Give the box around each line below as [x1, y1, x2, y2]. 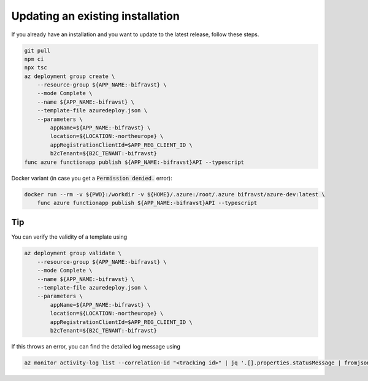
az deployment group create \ [24, 72, 115, 80]
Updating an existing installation [11, 9, 180, 23]
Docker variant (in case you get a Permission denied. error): [11, 174, 172, 182]
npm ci [24, 55, 44, 63]
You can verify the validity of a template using [11, 233, 128, 241]
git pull [24, 47, 51, 54]
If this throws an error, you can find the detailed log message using [11, 342, 181, 350]
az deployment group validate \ [24, 250, 122, 257]
